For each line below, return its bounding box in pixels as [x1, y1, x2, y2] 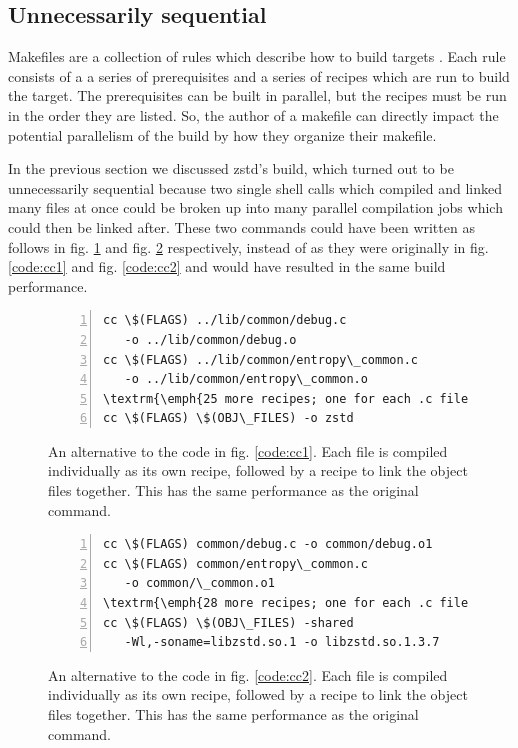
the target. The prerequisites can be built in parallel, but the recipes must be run [8, 85, 507, 106]
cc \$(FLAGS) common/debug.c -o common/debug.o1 [103, 537, 433, 552]
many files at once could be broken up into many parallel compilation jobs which [8, 197, 503, 218]
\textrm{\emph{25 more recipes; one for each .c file [103, 391, 469, 406]
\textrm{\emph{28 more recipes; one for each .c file [103, 596, 469, 611]
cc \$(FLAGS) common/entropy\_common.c [103, 556, 368, 571]
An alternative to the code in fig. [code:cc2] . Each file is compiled [48, 664, 448, 685]
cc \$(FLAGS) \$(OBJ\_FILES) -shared [103, 615, 354, 630]
